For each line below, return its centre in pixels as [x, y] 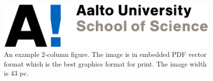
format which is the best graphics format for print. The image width [105, 63]
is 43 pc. [16, 73]
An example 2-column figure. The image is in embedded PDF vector [105, 54]
